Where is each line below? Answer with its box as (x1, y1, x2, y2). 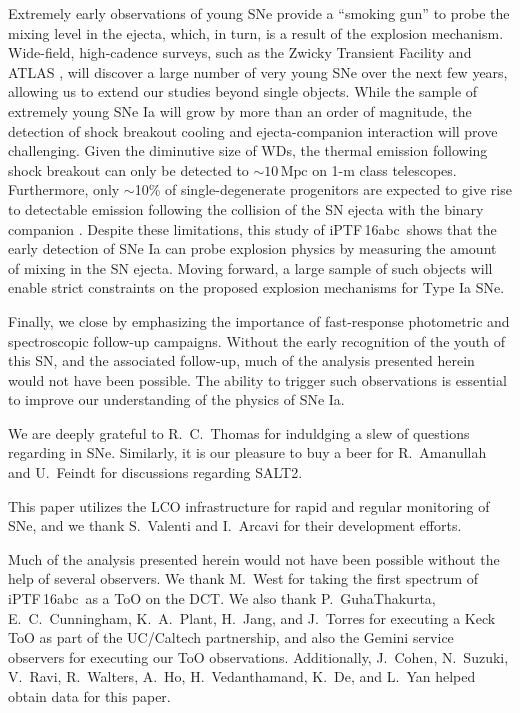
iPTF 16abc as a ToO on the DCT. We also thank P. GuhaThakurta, (8, 588, 436, 609)
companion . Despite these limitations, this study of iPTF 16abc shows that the (8, 218, 497, 239)
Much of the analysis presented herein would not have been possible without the (8, 548, 500, 569)
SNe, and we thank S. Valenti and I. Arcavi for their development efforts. (8, 515, 462, 536)
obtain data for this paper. (8, 686, 171, 706)
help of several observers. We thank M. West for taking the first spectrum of (8, 568, 479, 589)
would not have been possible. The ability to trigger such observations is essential (8, 369, 507, 390)
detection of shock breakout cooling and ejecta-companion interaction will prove (8, 120, 498, 141)
